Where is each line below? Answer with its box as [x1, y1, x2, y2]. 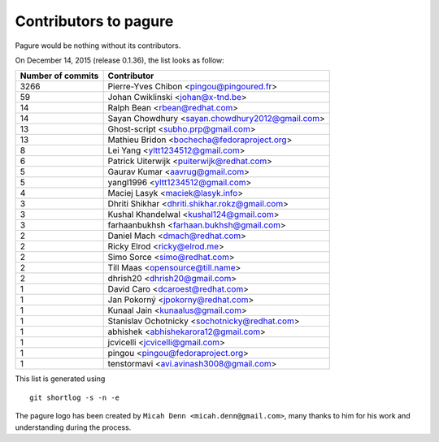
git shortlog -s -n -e [29, 392, 120, 402]
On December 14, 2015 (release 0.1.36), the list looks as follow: [15, 55, 225, 65]
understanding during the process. [15, 422, 132, 432]
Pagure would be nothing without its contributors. [15, 41, 181, 50]
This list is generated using [15, 374, 106, 383]
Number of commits [20, 70, 99, 81]
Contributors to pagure [15, 12, 174, 30]
